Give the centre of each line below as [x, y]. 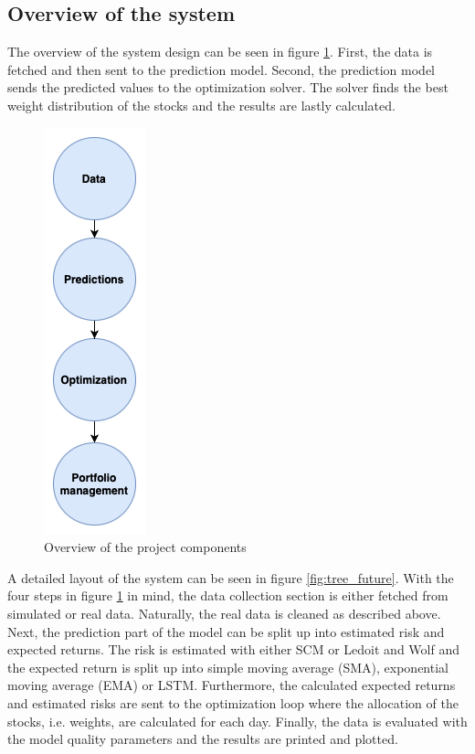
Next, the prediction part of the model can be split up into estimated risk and [226, 631]
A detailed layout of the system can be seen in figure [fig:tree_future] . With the [231, 577]
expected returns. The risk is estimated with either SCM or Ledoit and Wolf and [233, 649]
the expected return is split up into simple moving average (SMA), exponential [228, 667]
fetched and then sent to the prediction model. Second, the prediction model [222, 69]
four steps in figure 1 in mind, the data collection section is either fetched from [228, 595]
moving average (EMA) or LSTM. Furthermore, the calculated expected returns [232, 685]
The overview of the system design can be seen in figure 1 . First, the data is [220, 52]
